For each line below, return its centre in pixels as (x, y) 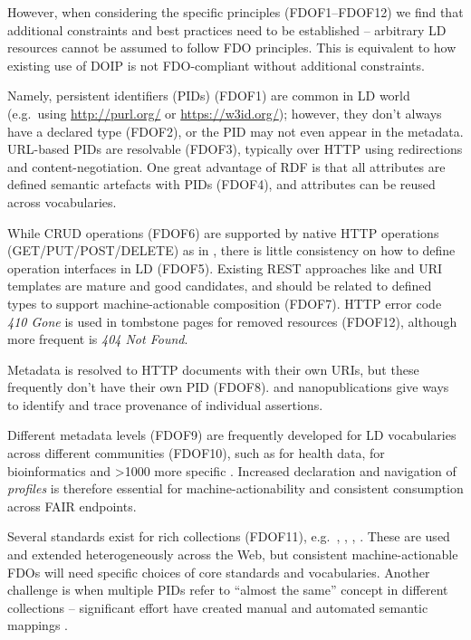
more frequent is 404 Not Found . (98, 339)
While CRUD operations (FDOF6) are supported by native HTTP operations (223, 232)
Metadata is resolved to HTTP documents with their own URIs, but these (213, 369)
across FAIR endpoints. (72, 506)
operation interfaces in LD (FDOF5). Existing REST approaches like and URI (225, 267)
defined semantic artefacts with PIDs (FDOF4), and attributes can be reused (221, 184)
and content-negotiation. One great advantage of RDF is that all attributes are (226, 166)
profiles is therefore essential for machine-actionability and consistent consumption (235, 488)
